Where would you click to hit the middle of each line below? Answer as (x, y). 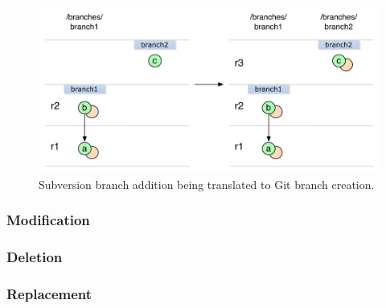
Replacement (49, 293)
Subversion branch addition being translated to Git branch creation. (207, 184)
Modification (48, 220)
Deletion (35, 256)
